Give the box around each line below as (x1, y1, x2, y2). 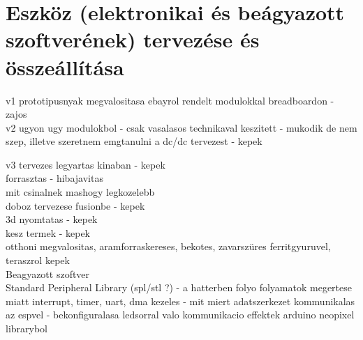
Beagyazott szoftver (6, 266, 90, 281)
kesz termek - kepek (6, 225, 91, 240)
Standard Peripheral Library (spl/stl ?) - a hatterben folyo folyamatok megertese (6, 280, 352, 295)
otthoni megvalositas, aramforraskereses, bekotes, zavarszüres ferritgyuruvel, (6, 239, 331, 254)
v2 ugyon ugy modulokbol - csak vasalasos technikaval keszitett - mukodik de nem (6, 120, 357, 134)
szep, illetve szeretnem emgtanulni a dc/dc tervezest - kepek (6, 134, 262, 148)
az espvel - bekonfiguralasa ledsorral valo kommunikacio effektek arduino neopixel (6, 307, 355, 322)
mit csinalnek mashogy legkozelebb (6, 185, 155, 199)
